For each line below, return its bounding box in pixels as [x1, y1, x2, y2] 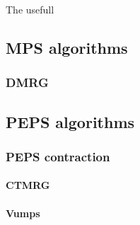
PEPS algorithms [6, 110, 135, 132]
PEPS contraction [6, 147, 110, 165]
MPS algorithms [6, 36, 128, 58]
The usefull [6, 2, 54, 16]
